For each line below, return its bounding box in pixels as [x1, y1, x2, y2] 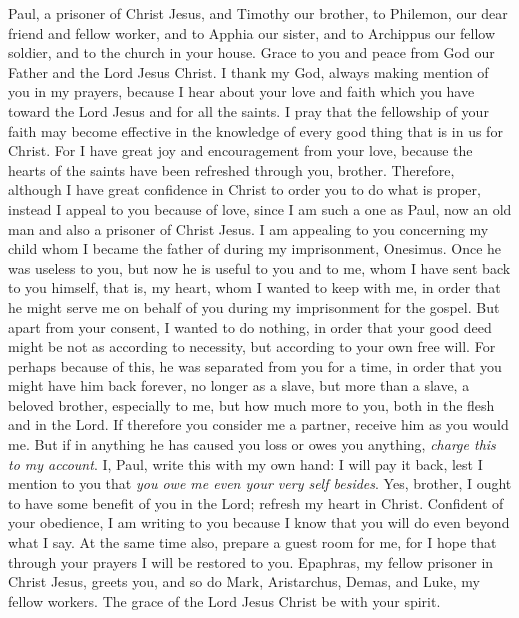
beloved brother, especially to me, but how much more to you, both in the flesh [8, 394, 495, 415]
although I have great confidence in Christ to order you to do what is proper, [8, 179, 481, 200]
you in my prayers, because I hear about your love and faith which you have [8, 81, 475, 102]
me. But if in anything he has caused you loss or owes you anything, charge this [8, 434, 496, 455]
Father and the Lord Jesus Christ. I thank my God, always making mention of [8, 61, 489, 82]
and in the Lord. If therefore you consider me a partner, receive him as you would [8, 414, 509, 435]
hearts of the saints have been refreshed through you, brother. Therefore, [8, 159, 455, 180]
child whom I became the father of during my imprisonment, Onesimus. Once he [8, 238, 502, 259]
